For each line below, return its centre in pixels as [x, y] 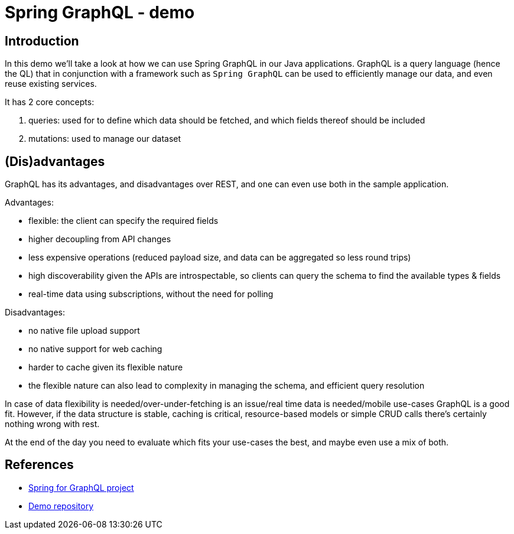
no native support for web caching [95, 349]
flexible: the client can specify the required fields [123, 221]
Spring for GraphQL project [81, 487]
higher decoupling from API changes [100, 239]
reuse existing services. [51, 84]
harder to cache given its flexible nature [106, 367]
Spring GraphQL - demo [100, 12]
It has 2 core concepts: [50, 102]
